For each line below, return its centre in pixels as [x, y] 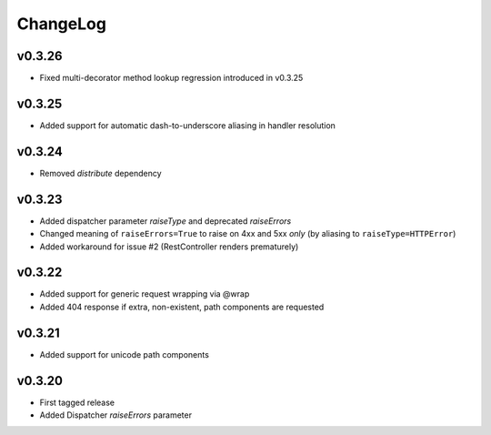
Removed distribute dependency [101, 173]
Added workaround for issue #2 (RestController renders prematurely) [169, 247]
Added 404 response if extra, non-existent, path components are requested [182, 307]
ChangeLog [61, 24]
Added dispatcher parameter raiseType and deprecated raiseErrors [165, 221]
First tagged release [77, 402]
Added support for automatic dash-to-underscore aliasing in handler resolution [188, 125]
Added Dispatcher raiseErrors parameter [116, 415]
